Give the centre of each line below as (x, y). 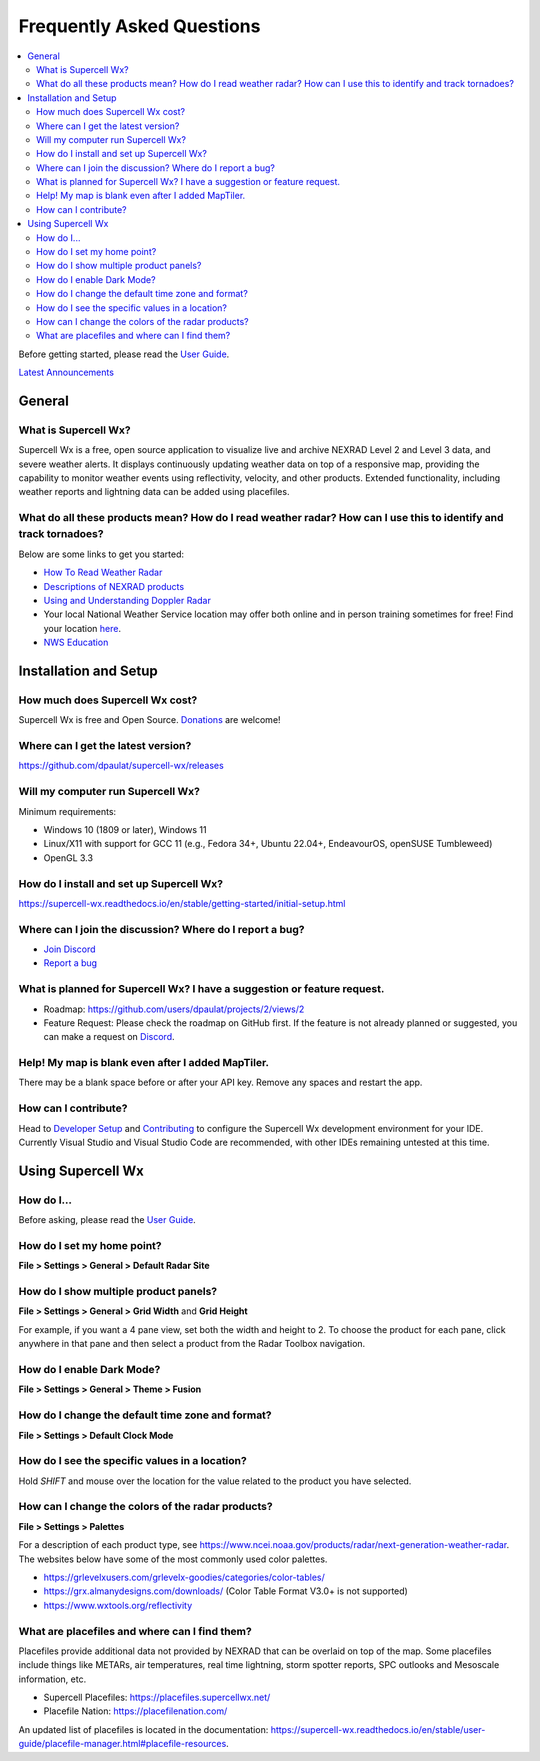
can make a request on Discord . (109, 1037)
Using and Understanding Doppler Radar (127, 600)
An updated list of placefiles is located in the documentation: (143, 1729)
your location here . (82, 628)
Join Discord (69, 949)
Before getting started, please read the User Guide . (124, 354)
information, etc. (52, 1679)
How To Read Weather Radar (103, 572)
